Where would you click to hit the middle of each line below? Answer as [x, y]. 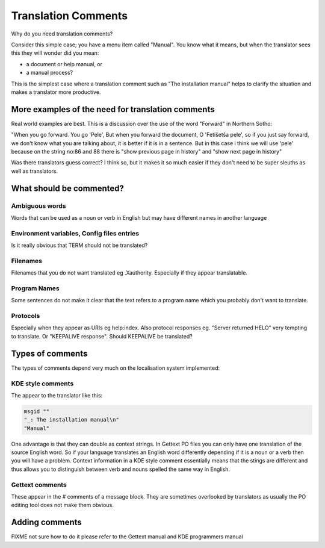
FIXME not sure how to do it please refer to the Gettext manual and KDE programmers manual [127, 537]
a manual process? [50, 73]
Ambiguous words [39, 206]
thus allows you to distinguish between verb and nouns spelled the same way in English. [121, 469]
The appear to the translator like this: [57, 395]
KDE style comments [42, 384]
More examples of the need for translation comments [113, 109]
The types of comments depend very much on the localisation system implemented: [115, 368]
